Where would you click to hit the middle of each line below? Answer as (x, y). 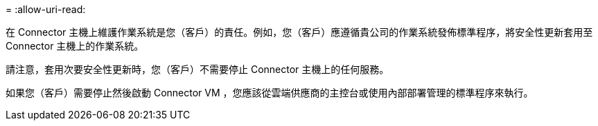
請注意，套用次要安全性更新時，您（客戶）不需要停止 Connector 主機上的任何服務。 (197, 69)
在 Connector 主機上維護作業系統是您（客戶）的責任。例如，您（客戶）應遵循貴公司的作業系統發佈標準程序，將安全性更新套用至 (299, 32)
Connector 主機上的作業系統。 (75, 46)
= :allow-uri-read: (46, 9)
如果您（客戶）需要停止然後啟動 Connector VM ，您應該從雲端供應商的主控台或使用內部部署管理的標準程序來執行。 (270, 93)
